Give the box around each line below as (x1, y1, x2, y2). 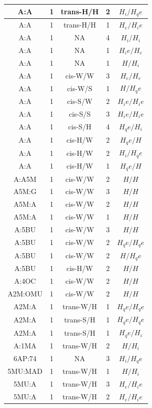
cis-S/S (69, 108, 91, 119)
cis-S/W (67, 96, 93, 106)
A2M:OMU (8, 288, 43, 298)
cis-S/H (68, 121, 92, 132)
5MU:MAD (8, 366, 43, 376)
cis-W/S (67, 83, 93, 93)
